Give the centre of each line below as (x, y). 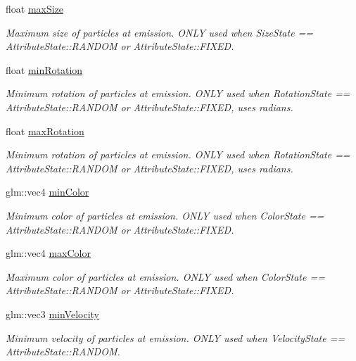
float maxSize (35, 8)
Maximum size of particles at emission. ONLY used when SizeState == (160, 32)
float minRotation (44, 69)
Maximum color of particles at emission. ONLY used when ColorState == (165, 276)
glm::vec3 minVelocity (53, 313)
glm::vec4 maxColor (48, 253)
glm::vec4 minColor (47, 192)
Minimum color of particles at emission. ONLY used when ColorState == (165, 215)
